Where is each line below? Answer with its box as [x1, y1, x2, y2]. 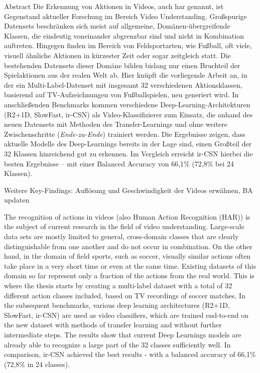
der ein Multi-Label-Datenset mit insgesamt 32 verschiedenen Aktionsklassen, [4, 79, 242, 90]
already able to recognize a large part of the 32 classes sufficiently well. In [4, 339, 231, 349]
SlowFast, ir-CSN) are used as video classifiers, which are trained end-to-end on [4, 309, 248, 320]
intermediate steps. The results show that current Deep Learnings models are [4, 329, 241, 339]
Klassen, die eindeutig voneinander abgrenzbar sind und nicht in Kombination [4, 30, 244, 41]
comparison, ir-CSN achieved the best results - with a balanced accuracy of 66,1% [4, 349, 256, 359]
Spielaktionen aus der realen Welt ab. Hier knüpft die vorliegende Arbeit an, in [4, 70, 247, 80]
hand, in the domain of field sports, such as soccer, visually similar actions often [4, 251, 251, 261]
